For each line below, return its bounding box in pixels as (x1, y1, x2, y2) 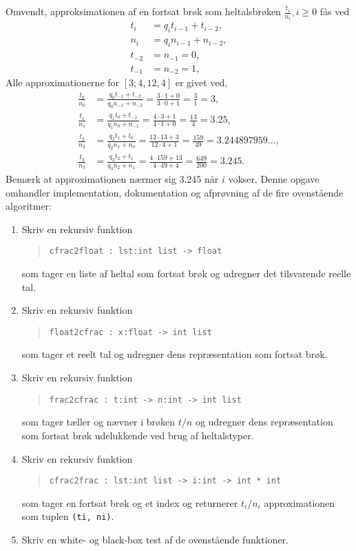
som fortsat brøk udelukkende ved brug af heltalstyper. (21, 428, 254, 442)
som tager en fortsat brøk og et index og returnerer (21, 495, 238, 510)
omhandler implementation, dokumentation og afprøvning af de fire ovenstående (6, 185, 344, 199)
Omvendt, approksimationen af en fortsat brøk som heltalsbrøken (6, 4, 281, 18)
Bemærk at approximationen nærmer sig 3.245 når (6, 172, 219, 186)
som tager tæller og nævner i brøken (21, 414, 176, 429)
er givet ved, (175, 75, 228, 90)
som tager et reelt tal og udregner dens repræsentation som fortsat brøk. (21, 347, 328, 361)
